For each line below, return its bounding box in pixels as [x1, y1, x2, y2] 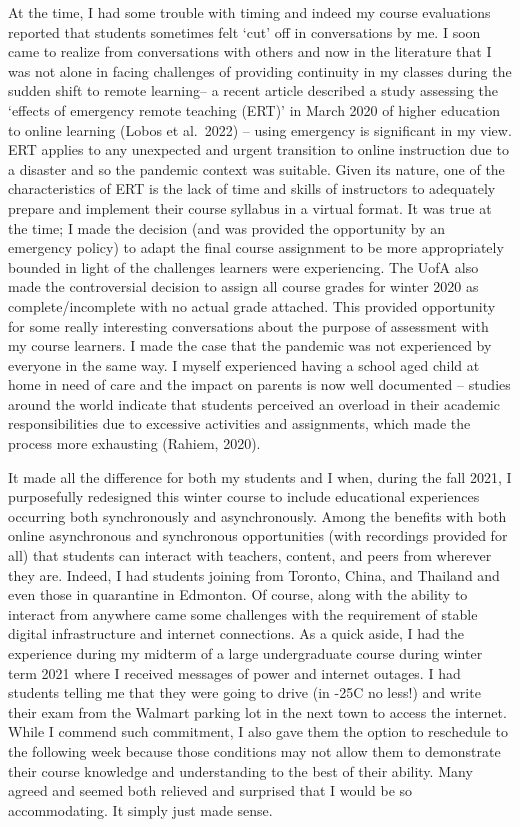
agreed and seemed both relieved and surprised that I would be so [8, 780, 413, 801]
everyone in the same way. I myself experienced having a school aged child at [8, 354, 480, 375]
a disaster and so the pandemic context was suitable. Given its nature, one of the [8, 158, 505, 179]
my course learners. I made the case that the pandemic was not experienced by [8, 335, 492, 356]
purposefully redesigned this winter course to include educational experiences [8, 486, 480, 507]
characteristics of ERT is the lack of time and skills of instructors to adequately [8, 178, 496, 199]
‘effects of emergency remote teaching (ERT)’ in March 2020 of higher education [8, 99, 501, 120]
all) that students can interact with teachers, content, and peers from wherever [8, 545, 492, 566]
